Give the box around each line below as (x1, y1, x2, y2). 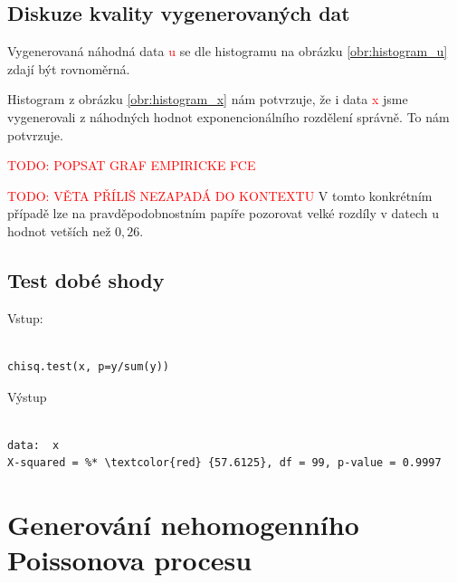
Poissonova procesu (7, 541, 252, 578)
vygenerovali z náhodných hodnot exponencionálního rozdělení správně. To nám (7, 107, 450, 126)
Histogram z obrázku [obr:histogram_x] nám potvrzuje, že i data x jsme (7, 90, 408, 109)
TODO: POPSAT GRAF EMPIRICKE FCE (7, 156, 256, 175)
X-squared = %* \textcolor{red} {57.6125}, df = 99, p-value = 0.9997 (7, 456, 442, 470)
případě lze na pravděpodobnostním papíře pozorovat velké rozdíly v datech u (7, 204, 440, 223)
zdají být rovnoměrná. (7, 59, 130, 78)
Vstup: (7, 308, 43, 327)
